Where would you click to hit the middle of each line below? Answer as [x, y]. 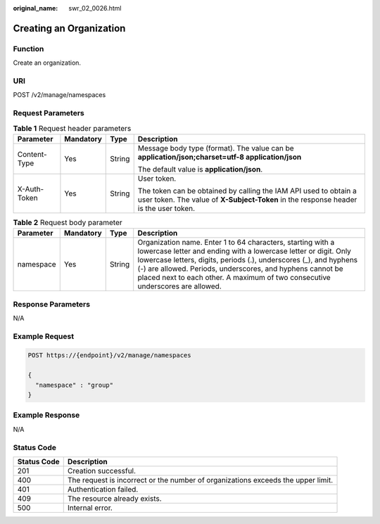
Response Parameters [52, 304]
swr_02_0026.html [95, 8]
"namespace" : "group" [75, 385]
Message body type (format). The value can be [216, 148]
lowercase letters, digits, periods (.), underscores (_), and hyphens [248, 260]
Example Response [46, 415]
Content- [32, 154]
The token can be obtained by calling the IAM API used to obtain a [247, 191]
